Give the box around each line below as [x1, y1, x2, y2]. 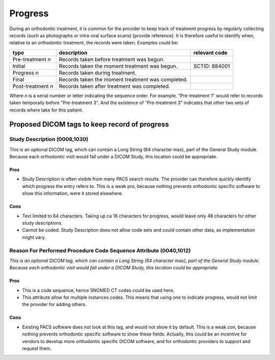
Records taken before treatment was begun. [59, 56, 165, 63]
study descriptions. [22, 220, 63, 226]
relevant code [193, 49, 228, 56]
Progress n [12, 69, 39, 76]
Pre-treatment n [12, 56, 51, 63]
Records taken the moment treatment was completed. [59, 76, 188, 83]
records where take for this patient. [9, 107, 84, 113]
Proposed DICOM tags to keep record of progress [9, 120, 169, 129]
